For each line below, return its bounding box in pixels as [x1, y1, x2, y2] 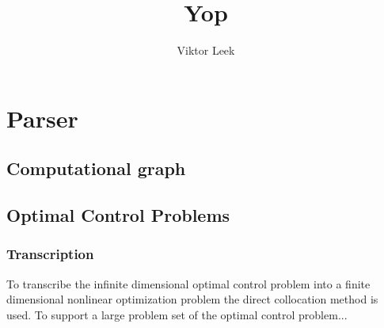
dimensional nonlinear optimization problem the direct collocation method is [6, 291, 378, 307]
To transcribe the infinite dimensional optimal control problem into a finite [6, 275, 371, 292]
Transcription [6, 244, 94, 264]
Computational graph [6, 156, 186, 181]
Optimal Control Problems [6, 203, 230, 227]
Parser [6, 101, 78, 134]
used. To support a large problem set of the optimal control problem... [6, 306, 348, 322]
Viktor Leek [177, 42, 235, 59]
